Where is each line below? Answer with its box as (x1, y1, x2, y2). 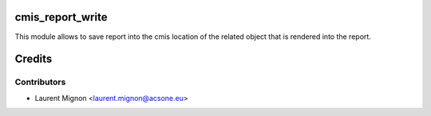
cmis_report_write (14, 10, 108, 24)
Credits (14, 52, 53, 66)
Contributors (14, 76, 66, 87)
